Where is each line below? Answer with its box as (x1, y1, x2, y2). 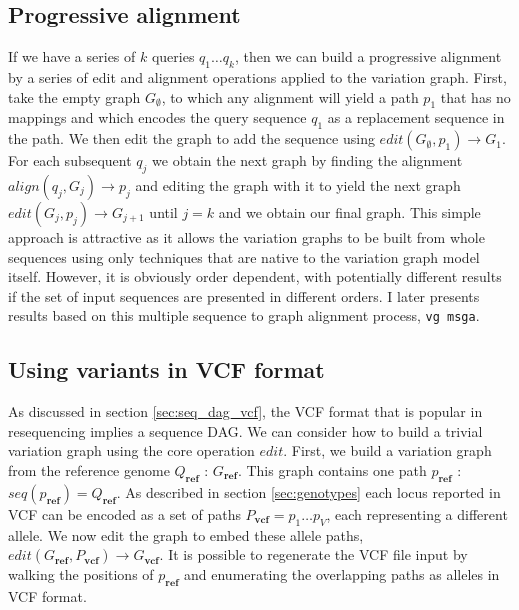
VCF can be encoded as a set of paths (8, 503, 241, 524)
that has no (440, 86, 511, 107)
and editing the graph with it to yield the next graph (135, 174, 461, 195)
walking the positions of (8, 564, 154, 585)
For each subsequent (8, 150, 132, 171)
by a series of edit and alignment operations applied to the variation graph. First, (8, 67, 507, 87)
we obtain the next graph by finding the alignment (152, 150, 463, 171)
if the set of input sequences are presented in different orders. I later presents (8, 285, 480, 306)
